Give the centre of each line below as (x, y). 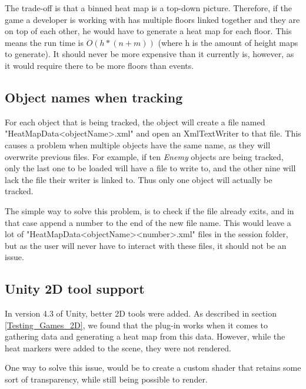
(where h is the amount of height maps (228, 42)
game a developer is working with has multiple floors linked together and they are (152, 19)
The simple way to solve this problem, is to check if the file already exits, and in (149, 210)
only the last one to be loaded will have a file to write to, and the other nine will (150, 168)
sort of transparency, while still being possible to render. (106, 379)
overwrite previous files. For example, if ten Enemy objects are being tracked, (144, 156)
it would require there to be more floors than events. (99, 65)
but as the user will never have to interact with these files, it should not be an (146, 245)
